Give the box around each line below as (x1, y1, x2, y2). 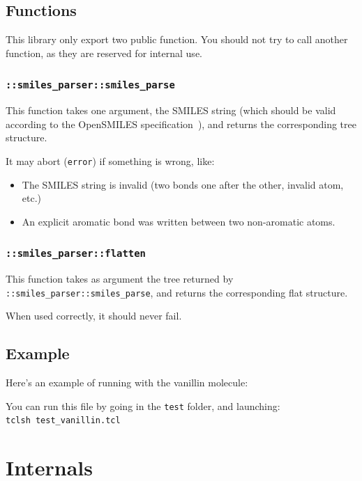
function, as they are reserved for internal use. (6, 45, 202, 60)
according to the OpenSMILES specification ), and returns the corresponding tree (6, 116, 356, 131)
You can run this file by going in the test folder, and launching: (6, 398, 280, 413)
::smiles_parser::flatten (6, 248, 146, 260)
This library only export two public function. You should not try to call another (6, 32, 348, 47)
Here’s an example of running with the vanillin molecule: (6, 375, 248, 390)
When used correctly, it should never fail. (6, 308, 182, 323)
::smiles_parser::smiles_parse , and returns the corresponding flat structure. (6, 285, 348, 299)
